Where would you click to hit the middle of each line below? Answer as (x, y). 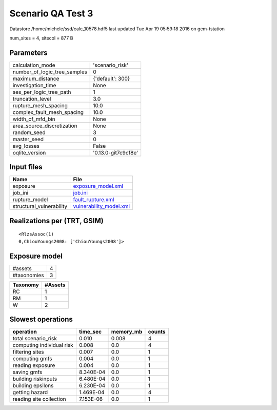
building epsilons (33, 386)
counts (157, 332)
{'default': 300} (112, 79)
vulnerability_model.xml (102, 206)
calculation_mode (34, 65)
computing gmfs (32, 359)
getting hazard (30, 393)
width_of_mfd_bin (34, 119)
